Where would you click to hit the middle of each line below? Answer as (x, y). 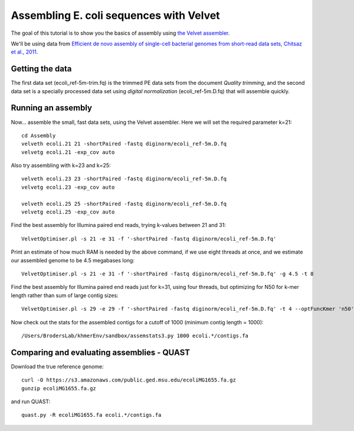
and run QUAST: (31, 402)
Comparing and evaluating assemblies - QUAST (100, 352)
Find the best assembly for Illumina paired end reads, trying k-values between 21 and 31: (119, 225)
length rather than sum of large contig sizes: (65, 295)
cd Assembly (39, 135)
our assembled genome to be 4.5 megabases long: (73, 260)
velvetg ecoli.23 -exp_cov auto (68, 187)
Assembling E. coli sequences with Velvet (116, 15)
